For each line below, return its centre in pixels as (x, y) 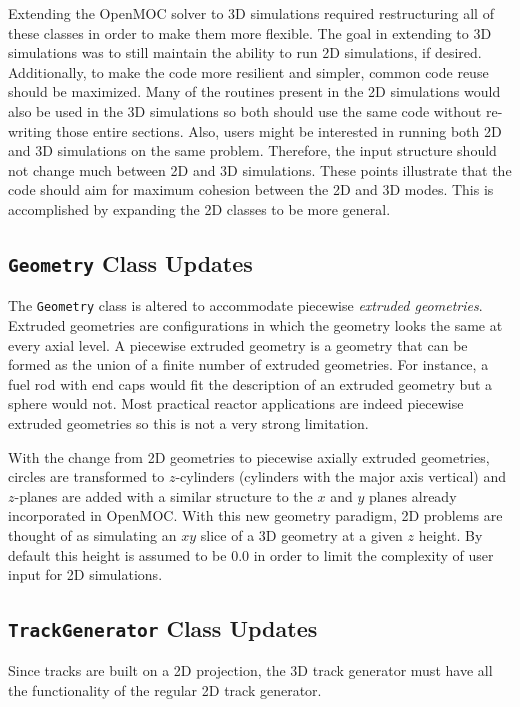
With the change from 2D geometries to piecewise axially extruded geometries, (249, 456)
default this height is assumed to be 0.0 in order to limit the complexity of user (251, 554)
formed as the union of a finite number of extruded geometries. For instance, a (248, 364)
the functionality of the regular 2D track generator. (165, 690)
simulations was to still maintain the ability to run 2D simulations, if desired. (245, 52)
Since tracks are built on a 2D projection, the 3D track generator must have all (250, 670)
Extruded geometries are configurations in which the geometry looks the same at (255, 324)
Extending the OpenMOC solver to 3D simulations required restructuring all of (251, 13)
